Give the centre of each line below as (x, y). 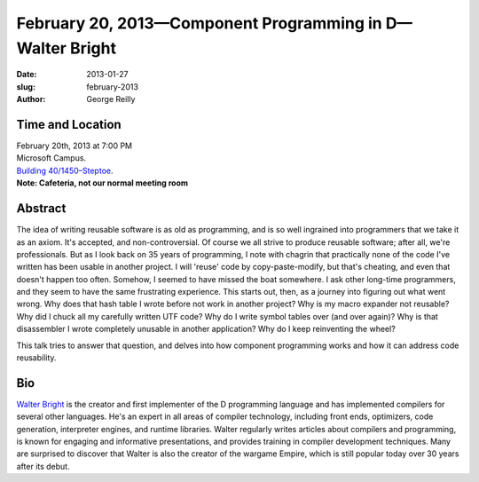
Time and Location (69, 124)
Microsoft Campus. (51, 158)
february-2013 (113, 87)
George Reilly (111, 99)
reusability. (36, 358)
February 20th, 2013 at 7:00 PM (75, 146)
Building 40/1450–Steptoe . (65, 170)
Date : (27, 75)
